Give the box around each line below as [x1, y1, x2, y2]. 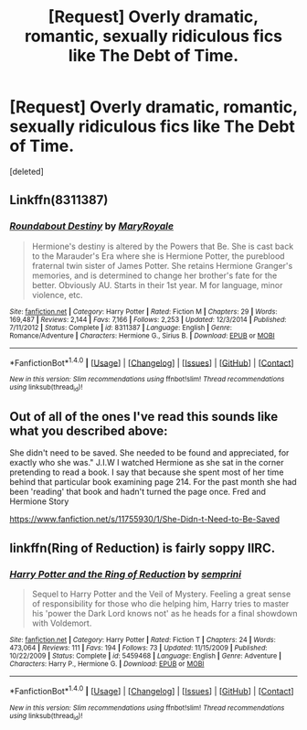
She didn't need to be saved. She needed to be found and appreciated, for [9, 447, 290, 458]
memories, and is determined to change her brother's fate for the [31, 270, 278, 281]
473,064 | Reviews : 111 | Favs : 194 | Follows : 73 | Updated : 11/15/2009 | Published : [9, 643, 268, 653]
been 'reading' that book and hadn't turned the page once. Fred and [9, 487, 267, 498]
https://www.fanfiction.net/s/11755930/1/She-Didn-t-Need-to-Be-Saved [9, 514, 281, 525]
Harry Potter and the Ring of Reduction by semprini [9, 567, 242, 580]
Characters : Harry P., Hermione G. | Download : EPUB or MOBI [9, 660, 205, 669]
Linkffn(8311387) [9, 192, 109, 208]
